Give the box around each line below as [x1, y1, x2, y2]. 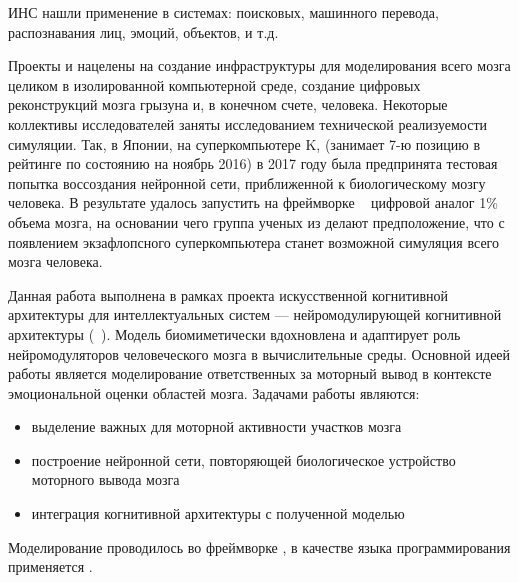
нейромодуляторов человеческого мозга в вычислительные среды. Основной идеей [8, 343, 511, 364]
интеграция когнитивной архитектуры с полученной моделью [31, 503, 405, 524]
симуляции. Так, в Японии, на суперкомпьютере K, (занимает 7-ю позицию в [8, 133, 481, 154]
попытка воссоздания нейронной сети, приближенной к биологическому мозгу [8, 172, 486, 193]
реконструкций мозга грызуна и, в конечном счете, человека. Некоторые [8, 94, 448, 115]
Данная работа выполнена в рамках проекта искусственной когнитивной [8, 284, 448, 305]
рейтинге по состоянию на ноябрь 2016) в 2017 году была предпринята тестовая [8, 153, 498, 174]
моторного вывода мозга [31, 469, 180, 490]
